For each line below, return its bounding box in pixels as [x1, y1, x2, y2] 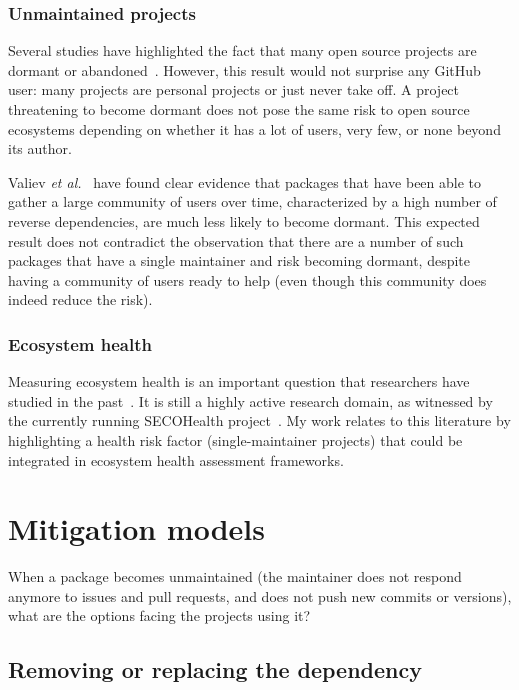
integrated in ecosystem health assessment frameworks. [8, 449, 344, 470]
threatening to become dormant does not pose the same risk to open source [8, 99, 470, 119]
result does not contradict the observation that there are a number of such [8, 230, 464, 251]
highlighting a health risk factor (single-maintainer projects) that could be [8, 429, 463, 450]
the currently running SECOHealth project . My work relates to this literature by [8, 410, 511, 431]
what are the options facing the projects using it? [8, 605, 311, 626]
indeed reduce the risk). [8, 289, 153, 310]
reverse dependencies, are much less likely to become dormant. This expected [8, 210, 480, 231]
